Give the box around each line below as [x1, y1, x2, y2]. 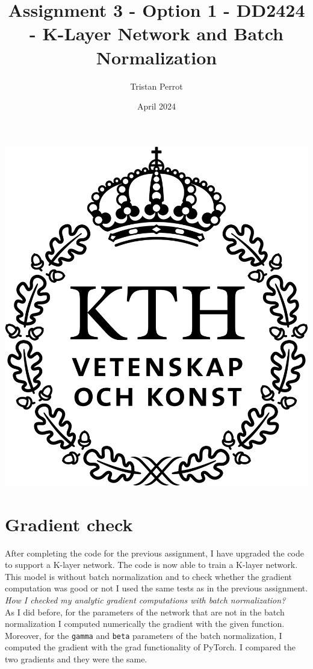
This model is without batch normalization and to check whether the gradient [5, 570, 293, 582]
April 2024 [137, 100, 176, 113]
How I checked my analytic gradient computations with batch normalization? [5, 594, 286, 606]
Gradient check [5, 511, 133, 536]
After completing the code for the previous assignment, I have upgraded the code [5, 546, 304, 559]
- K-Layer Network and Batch [29, 21, 284, 46]
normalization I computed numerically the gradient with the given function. [5, 617, 285, 630]
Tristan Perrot [130, 79, 183, 92]
